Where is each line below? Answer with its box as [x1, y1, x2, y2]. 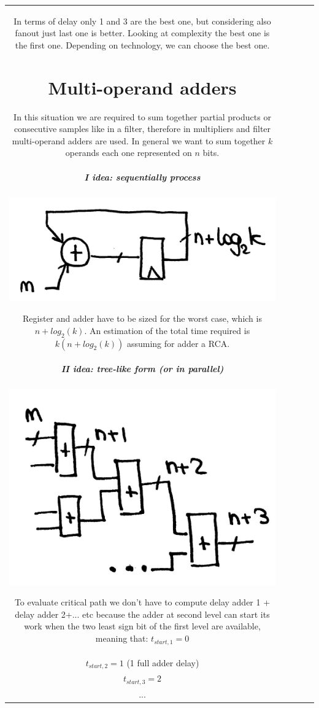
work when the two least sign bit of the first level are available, [24, 620, 261, 632]
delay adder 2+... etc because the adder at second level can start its [15, 607, 270, 620]
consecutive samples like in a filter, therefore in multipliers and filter [13, 122, 271, 135]
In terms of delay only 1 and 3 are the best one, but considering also [13, 14, 271, 27]
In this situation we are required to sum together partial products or [13, 110, 271, 123]
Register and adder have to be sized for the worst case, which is [23, 312, 262, 325]
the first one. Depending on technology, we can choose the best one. [15, 38, 270, 51]
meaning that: [95, 632, 148, 645]
